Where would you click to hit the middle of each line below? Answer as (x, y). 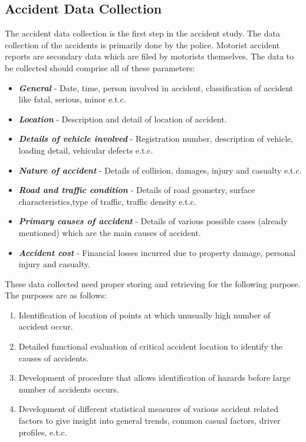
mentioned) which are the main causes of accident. (110, 232)
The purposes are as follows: (56, 295)
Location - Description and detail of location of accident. (123, 119)
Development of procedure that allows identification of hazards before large (154, 378)
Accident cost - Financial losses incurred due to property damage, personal (157, 252)
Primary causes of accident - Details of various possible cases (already (153, 221)
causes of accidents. (54, 358)
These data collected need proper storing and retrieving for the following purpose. (153, 283)
